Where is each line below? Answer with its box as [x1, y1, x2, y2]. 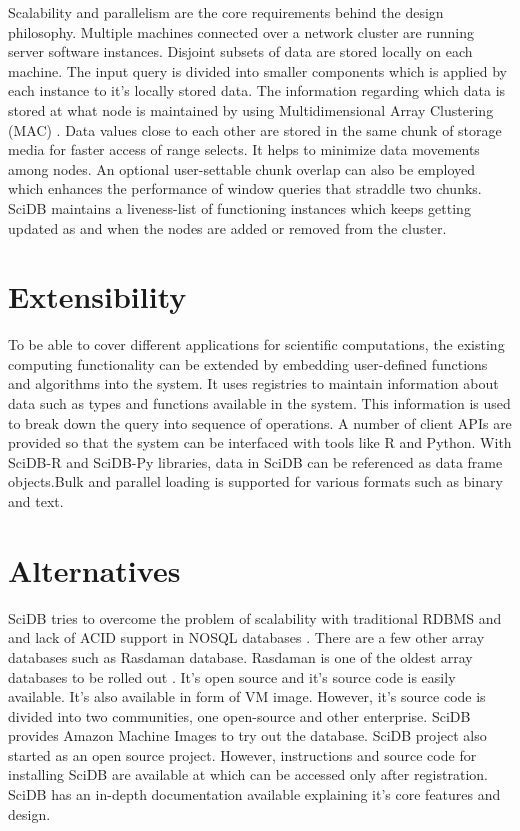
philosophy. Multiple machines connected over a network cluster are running [8, 21, 474, 42]
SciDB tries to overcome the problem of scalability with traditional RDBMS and [8, 607, 502, 628]
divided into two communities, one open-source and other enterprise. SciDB [8, 705, 471, 726]
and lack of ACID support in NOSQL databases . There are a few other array [8, 627, 485, 648]
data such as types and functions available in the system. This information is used [8, 393, 511, 414]
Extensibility [8, 276, 187, 317]
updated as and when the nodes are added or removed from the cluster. [8, 217, 447, 238]
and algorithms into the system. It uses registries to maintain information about [8, 373, 499, 394]
